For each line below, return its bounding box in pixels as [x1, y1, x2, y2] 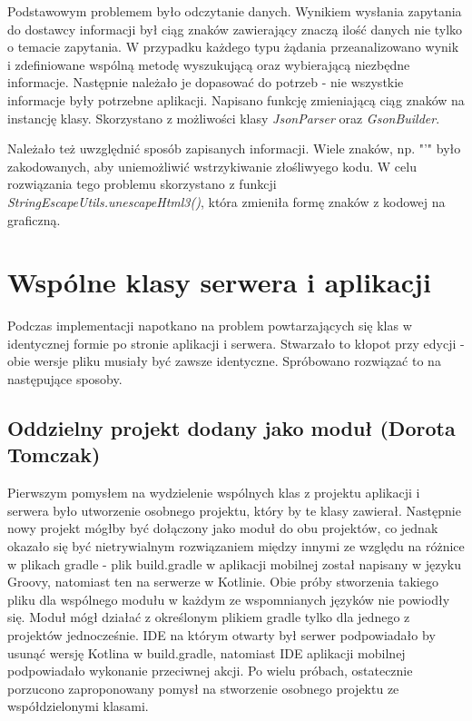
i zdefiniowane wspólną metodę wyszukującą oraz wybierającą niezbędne [7, 54, 410, 74]
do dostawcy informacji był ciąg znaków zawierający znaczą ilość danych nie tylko [7, 19, 463, 38]
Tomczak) [7, 440, 101, 469]
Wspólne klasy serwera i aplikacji [7, 263, 431, 301]
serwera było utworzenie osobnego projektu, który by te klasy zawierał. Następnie [7, 500, 461, 519]
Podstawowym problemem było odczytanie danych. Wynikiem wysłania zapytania [7, 2, 462, 20]
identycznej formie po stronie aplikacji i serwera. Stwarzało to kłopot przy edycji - [7, 333, 465, 352]
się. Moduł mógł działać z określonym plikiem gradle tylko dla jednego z [7, 607, 410, 627]
